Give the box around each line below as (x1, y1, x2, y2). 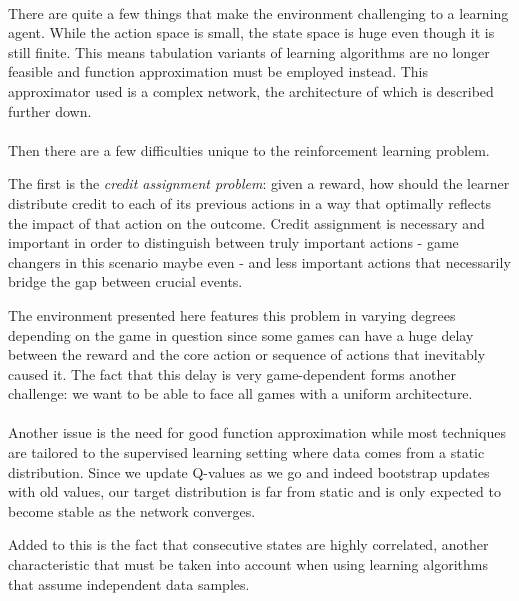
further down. (8, 100, 92, 121)
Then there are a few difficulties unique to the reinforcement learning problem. (8, 139, 490, 160)
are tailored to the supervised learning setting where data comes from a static (8, 442, 485, 463)
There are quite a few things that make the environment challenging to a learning (8, 2, 509, 23)
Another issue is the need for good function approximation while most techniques (8, 422, 506, 443)
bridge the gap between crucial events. (8, 271, 243, 292)
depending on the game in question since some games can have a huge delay (8, 324, 474, 345)
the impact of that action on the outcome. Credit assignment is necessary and (8, 212, 485, 233)
